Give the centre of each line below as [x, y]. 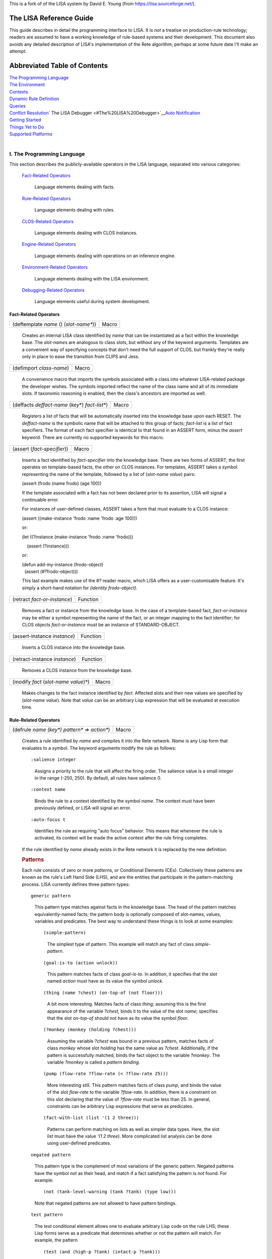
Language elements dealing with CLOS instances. [86, 233]
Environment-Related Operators [55, 267]
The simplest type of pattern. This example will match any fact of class [120, 944]
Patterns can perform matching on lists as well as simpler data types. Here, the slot [133, 1129]
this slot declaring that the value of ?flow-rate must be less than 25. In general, [129, 1099]
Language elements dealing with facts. [75, 187]
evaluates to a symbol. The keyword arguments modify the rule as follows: [99, 748]
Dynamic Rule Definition [34, 99]
